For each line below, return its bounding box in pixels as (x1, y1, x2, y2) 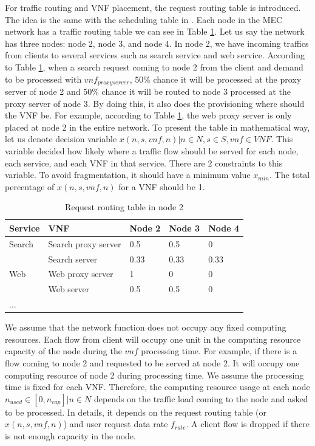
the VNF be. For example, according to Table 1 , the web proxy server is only (5, 109, 292, 122)
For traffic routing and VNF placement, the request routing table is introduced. (5, 1, 301, 13)
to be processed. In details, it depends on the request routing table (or (5, 405, 267, 418)
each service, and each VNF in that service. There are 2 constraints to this (5, 156, 283, 169)
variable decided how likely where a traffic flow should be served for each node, (5, 144, 299, 157)
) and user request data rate (63, 417, 168, 430)
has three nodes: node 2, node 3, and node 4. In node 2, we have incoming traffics (5, 36, 309, 49)
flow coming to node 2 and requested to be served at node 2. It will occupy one (5, 357, 300, 369)
